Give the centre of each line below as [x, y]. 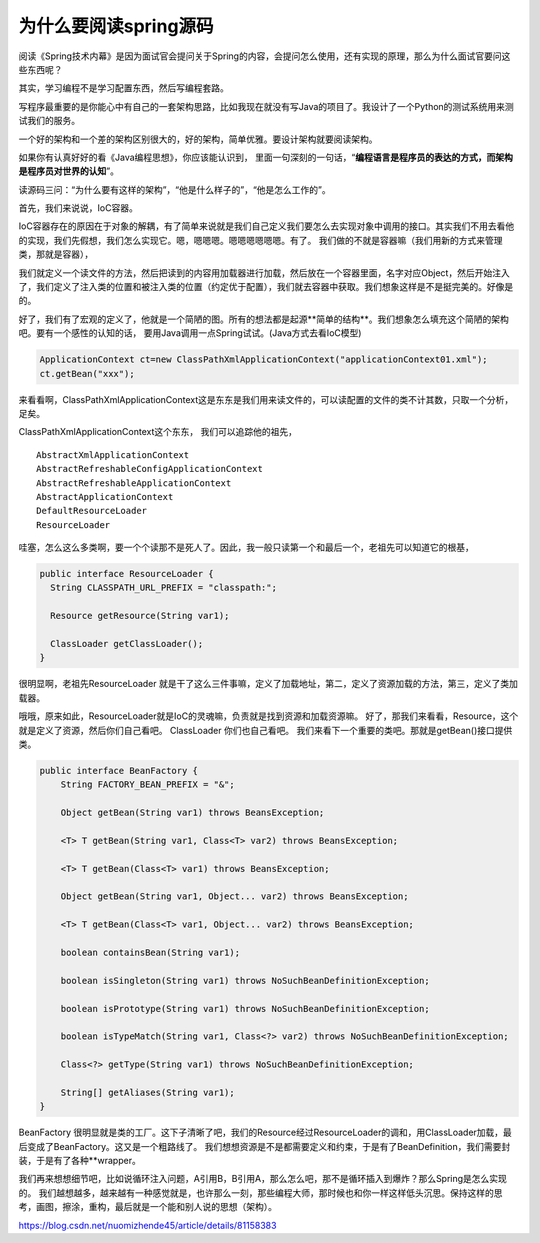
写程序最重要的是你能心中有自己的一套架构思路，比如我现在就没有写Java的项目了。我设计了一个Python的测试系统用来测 [266, 106]
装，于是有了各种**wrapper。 [80, 1161]
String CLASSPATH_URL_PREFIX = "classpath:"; [163, 588]
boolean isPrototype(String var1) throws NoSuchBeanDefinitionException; [245, 1008]
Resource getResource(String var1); [140, 616]
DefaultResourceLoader [92, 511]
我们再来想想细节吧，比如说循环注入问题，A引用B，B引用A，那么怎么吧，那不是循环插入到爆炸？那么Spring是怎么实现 [262, 1179]
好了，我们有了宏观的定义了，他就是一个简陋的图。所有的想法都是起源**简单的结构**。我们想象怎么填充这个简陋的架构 [264, 319]
